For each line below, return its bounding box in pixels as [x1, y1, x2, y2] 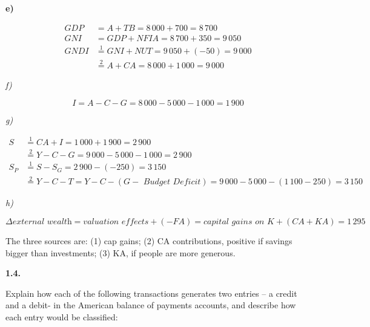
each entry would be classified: [5, 310, 118, 323]
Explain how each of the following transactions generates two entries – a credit [5, 287, 297, 299]
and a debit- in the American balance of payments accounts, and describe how [5, 299, 296, 311]
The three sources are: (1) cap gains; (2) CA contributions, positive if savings [5, 234, 292, 247]
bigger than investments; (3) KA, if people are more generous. [5, 246, 236, 259]
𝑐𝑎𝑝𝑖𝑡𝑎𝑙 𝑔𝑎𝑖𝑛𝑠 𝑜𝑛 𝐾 [203, 217, 274, 226]
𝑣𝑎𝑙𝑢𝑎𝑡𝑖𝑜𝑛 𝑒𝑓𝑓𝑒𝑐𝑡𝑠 [83, 217, 149, 226]
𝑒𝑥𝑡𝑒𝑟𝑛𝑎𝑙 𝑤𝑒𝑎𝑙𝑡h [12, 217, 72, 226]
